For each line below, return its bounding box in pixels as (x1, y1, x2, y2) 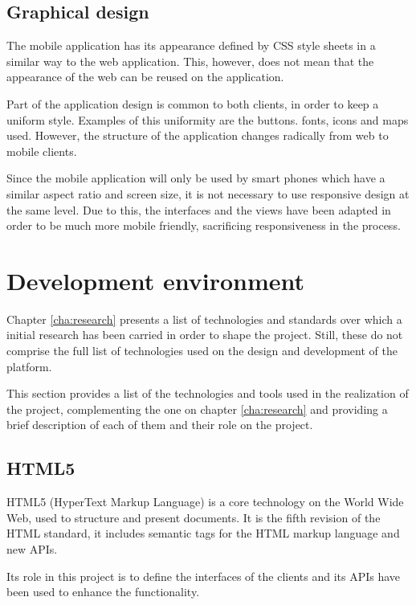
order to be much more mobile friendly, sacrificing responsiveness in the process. (6, 217, 401, 234)
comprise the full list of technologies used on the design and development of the (6, 342, 398, 359)
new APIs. (6, 541, 58, 557)
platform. (6, 358, 52, 374)
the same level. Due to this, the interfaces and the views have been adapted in (6, 201, 391, 218)
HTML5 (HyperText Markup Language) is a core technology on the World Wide (6, 493, 404, 510)
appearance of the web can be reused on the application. (6, 68, 284, 85)
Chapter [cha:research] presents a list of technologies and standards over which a (6, 310, 402, 327)
